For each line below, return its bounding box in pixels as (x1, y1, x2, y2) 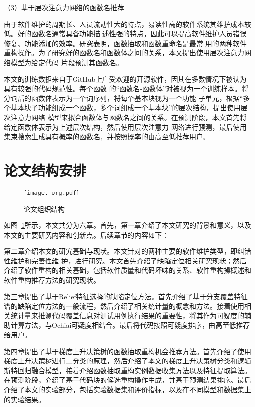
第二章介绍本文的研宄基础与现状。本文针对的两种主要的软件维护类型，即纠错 (4, 246, 251, 256)
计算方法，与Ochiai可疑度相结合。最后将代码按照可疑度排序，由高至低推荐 (10, 320, 250, 330)
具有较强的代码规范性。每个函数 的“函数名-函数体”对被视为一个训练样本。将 (4, 83, 249, 94)
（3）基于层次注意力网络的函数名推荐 (4, 2, 124, 12)
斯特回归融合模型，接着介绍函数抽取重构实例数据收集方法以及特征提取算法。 (4, 365, 251, 375)
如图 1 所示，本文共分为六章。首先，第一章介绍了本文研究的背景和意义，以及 (4, 220, 251, 230)
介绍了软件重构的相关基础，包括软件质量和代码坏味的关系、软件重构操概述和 (4, 265, 251, 275)
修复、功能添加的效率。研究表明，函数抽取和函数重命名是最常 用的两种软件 (4, 38, 247, 48)
